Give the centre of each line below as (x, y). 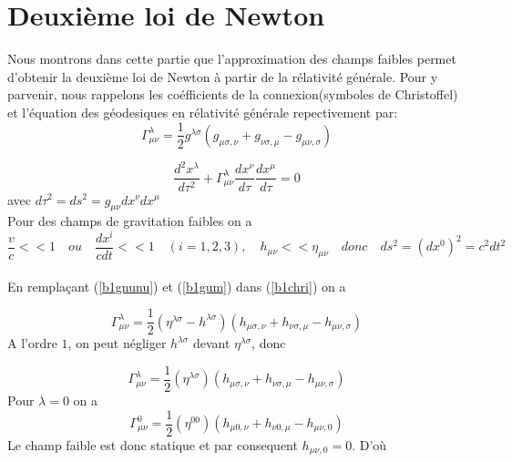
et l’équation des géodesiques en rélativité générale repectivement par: (203, 112)
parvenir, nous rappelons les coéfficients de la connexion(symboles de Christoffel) (233, 94)
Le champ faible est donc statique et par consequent (153, 444)
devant (211, 343)
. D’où (369, 444)
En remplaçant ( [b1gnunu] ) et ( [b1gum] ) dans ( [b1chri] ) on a (177, 286)
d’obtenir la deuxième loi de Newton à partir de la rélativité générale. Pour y (223, 76)
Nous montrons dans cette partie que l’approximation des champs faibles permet (232, 59)
